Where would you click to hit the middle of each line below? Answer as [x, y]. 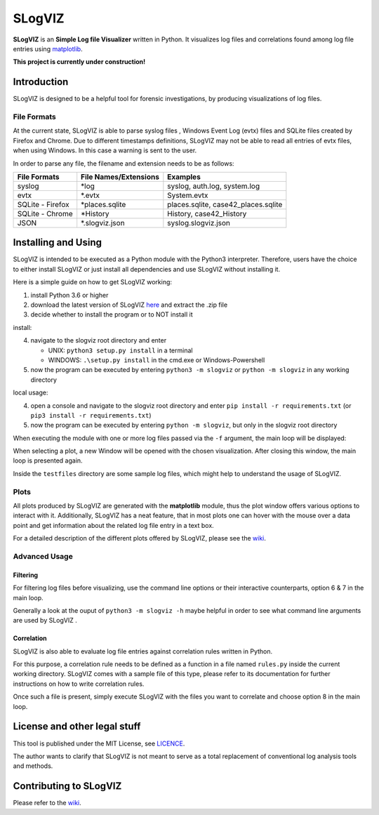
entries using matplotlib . [48, 48]
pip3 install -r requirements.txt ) [91, 415]
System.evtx [188, 195]
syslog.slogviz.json [199, 223]
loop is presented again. [48, 460]
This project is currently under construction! [79, 62]
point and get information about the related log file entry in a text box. [113, 525]
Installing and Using [57, 243]
